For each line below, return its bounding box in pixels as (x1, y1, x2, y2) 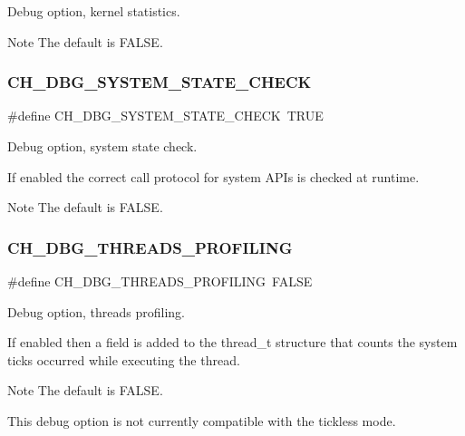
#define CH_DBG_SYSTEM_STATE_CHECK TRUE (7, 106, 324, 125)
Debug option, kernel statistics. (7, 2, 180, 20)
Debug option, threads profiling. (7, 302, 186, 321)
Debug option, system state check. (7, 137, 198, 155)
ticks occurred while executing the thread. (7, 350, 240, 369)
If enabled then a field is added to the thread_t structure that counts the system (7, 333, 458, 352)
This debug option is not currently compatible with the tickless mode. (7, 411, 396, 430)
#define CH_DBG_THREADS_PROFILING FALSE (7, 272, 313, 290)
